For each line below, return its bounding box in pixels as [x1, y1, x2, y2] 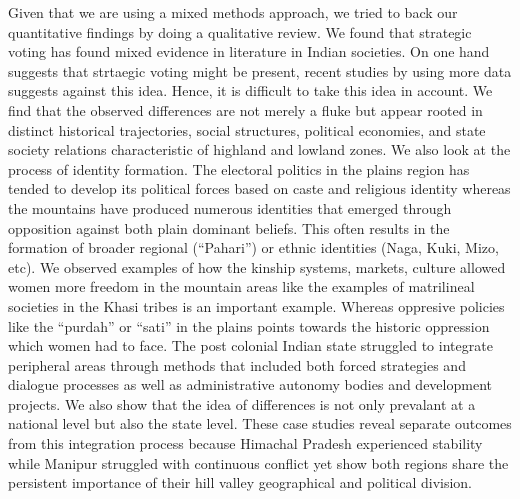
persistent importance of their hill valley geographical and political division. [8, 472, 473, 493]
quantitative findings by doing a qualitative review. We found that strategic [8, 21, 472, 42]
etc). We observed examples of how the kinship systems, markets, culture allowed [8, 256, 506, 277]
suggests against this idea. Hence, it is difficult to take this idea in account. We [8, 80, 493, 101]
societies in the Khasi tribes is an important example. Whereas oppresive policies [8, 295, 505, 316]
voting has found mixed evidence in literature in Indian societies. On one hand [8, 41, 490, 62]
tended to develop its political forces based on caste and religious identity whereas [8, 178, 511, 199]
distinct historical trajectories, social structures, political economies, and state [8, 119, 486, 140]
